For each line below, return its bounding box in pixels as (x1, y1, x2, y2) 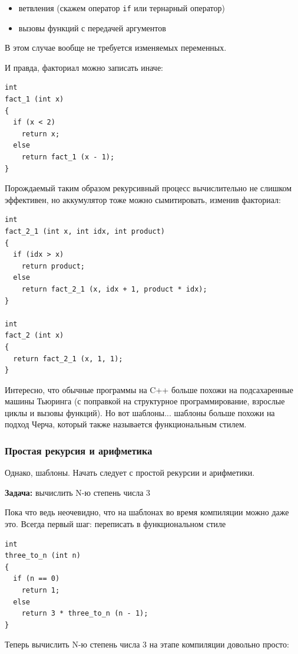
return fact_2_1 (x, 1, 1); (13, 354, 123, 363)
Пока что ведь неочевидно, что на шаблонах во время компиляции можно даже (5, 506, 289, 518)
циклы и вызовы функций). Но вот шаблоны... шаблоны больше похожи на (5, 406, 275, 418)
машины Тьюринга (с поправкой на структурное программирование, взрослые (5, 395, 285, 407)
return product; (21, 261, 85, 270)
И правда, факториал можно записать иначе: (5, 61, 164, 73)
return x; (21, 129, 60, 138)
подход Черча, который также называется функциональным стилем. (5, 418, 247, 430)
